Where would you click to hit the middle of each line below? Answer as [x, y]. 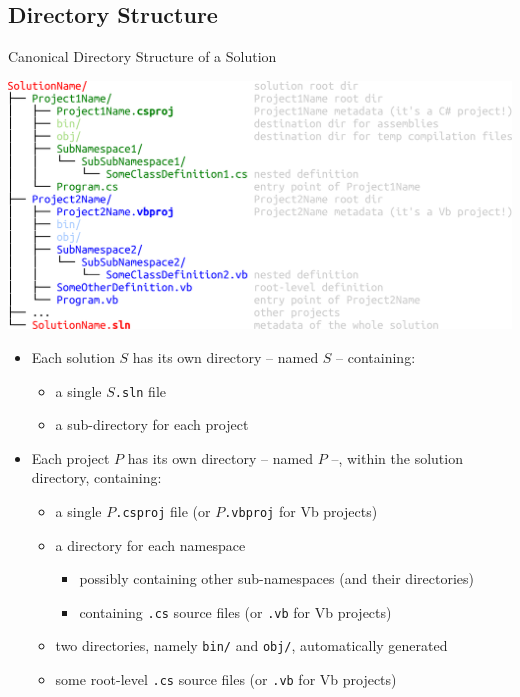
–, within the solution [397, 457]
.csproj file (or [163, 510]
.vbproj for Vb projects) [301, 510]
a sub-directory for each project [152, 424]
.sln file [140, 390]
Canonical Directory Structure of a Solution [142, 56]
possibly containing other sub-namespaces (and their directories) [276, 578]
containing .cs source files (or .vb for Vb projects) [235, 611]
